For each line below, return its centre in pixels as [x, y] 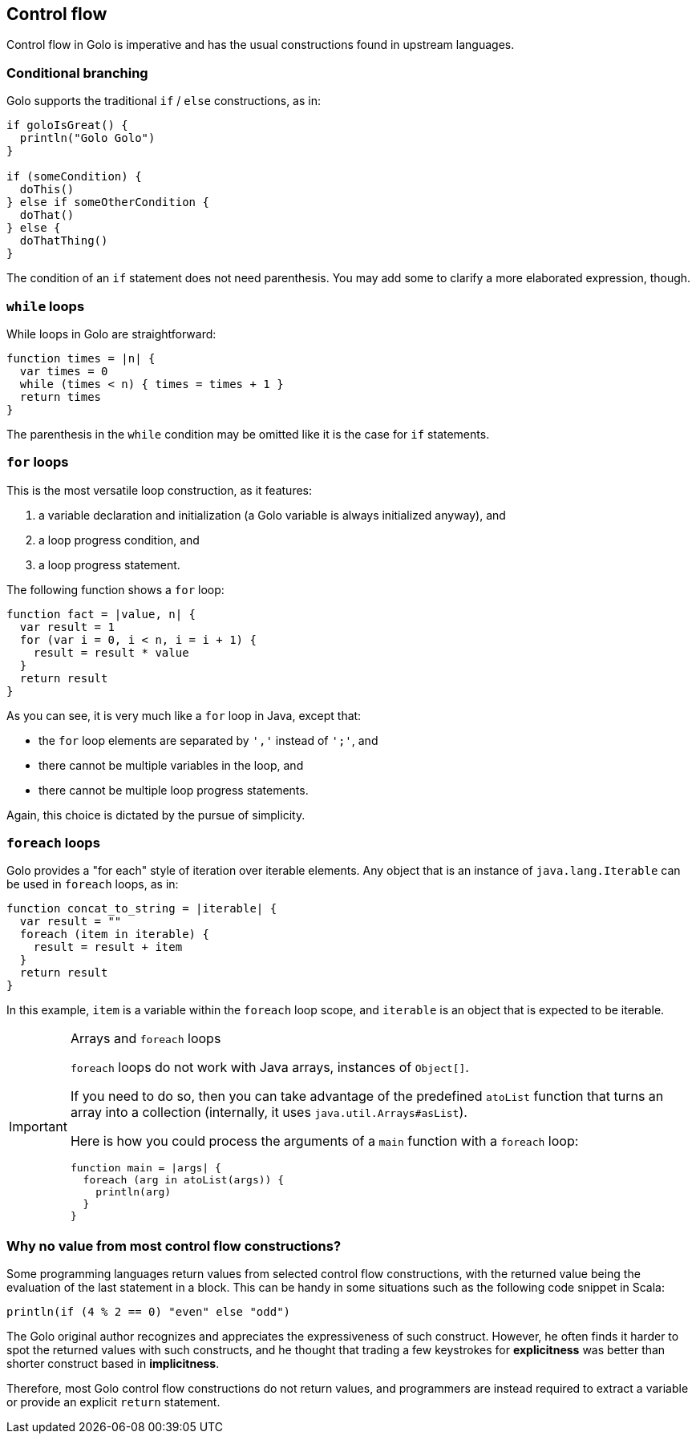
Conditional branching [77, 73]
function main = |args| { [146, 1168]
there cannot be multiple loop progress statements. [174, 790]
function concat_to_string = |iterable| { [142, 909]
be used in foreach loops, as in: [93, 884]
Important [38, 1126]
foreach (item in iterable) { [114, 934]
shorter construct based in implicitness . [113, 1364]
